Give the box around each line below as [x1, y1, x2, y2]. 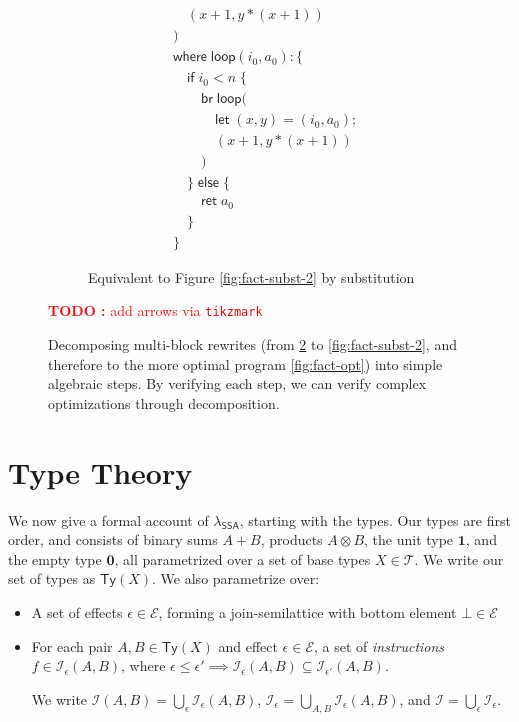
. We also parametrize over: [152, 568, 320, 589]
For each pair [31, 635, 113, 656]
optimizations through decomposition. [48, 392, 280, 413]
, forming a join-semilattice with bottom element [158, 601, 457, 622]
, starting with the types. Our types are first [239, 509, 511, 530]
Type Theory [8, 451, 193, 492]
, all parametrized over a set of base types [114, 548, 371, 569]
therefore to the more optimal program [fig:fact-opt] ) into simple [48, 353, 443, 374]
